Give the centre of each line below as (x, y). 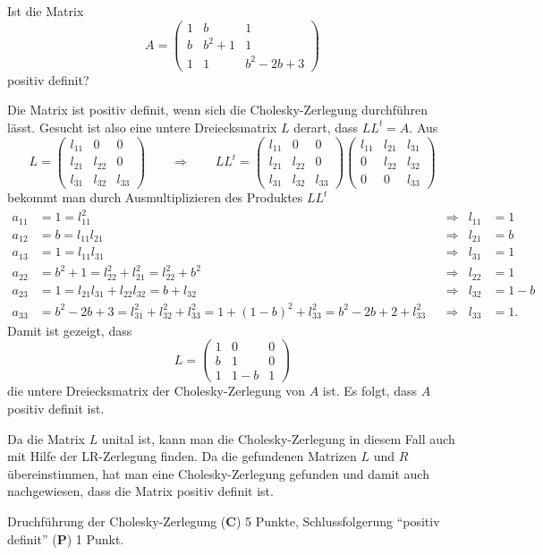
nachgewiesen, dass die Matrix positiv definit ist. (140, 491)
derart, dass (326, 127)
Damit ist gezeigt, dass (70, 330)
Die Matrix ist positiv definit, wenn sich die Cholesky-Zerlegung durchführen (218, 110)
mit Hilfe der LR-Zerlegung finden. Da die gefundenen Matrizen (182, 456)
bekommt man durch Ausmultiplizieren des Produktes (155, 197)
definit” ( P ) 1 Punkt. (66, 538)
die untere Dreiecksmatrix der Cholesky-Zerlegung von (157, 391)
